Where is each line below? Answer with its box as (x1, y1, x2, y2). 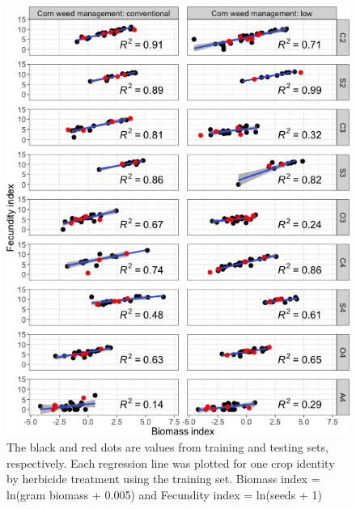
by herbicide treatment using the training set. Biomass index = (6, 470, 320, 487)
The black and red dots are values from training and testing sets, (6, 438, 328, 455)
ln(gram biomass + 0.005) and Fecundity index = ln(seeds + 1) (6, 486, 322, 503)
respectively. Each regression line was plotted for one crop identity (6, 454, 335, 471)
